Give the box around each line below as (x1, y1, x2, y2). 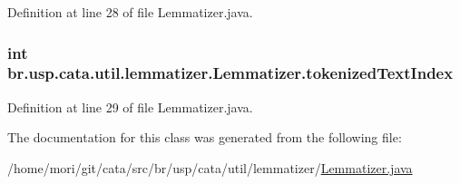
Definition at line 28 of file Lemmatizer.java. (7, 3, 253, 21)
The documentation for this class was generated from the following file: (7, 128, 402, 147)
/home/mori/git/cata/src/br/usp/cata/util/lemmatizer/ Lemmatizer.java (7, 158, 413, 177)
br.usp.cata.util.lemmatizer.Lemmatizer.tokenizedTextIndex (7, 62, 454, 84)
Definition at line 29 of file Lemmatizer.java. (7, 97, 253, 116)
